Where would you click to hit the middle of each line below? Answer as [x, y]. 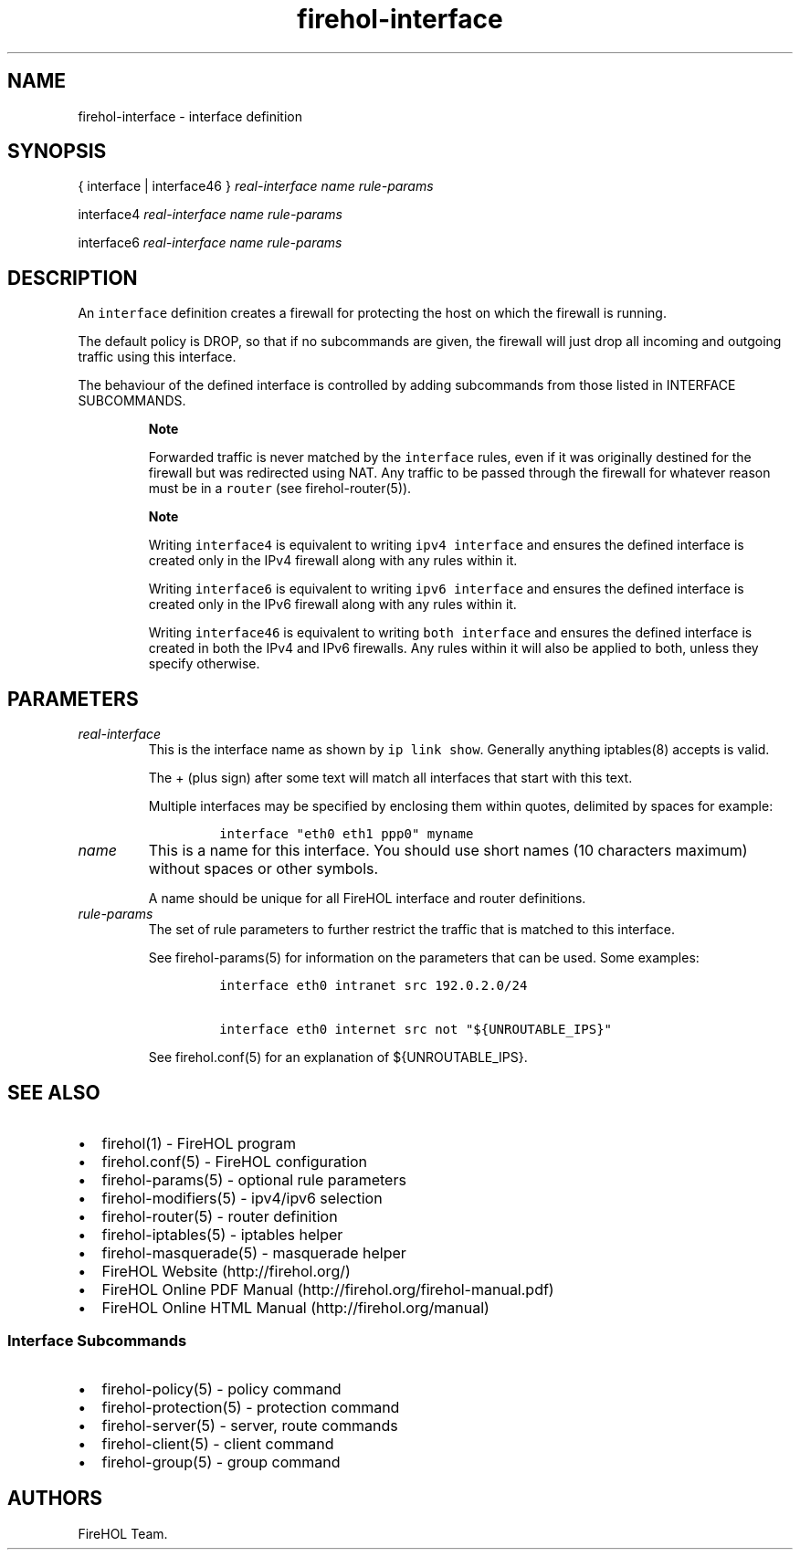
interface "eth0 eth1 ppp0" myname [347, 834]
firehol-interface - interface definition [190, 116]
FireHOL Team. [123, 1533]
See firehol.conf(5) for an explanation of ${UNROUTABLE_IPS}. [338, 1057]
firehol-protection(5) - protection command [251, 1407]
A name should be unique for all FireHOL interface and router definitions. [367, 899]
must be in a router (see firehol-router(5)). [280, 489]
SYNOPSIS [57, 152]
